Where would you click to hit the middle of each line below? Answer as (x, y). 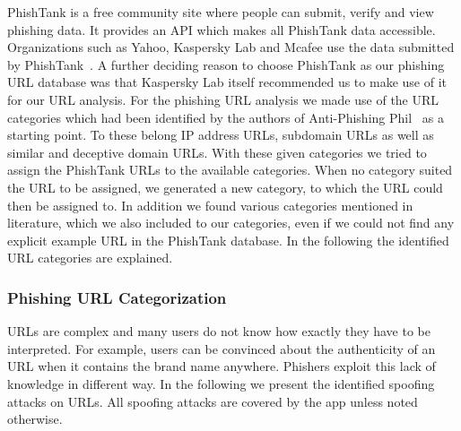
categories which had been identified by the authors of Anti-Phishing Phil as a (226, 117)
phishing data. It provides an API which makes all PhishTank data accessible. (222, 29)
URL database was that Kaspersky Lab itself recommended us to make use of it (227, 82)
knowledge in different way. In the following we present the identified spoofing (221, 383)
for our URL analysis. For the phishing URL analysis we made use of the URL (223, 99)
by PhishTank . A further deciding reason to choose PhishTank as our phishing (226, 64)
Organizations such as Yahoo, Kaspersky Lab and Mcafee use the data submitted (231, 47)
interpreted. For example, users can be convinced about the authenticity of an (222, 348)
